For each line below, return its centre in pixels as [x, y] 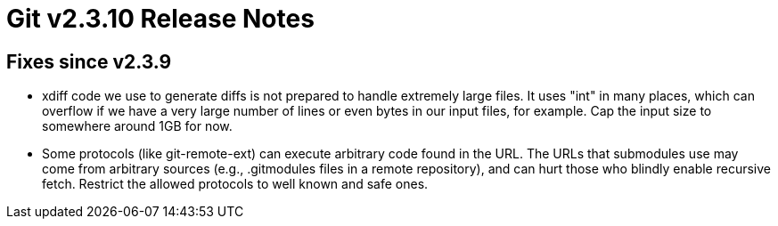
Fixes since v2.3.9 [89, 61]
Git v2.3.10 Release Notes [160, 19]
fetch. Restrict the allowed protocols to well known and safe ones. [235, 184]
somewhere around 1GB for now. [137, 126]
